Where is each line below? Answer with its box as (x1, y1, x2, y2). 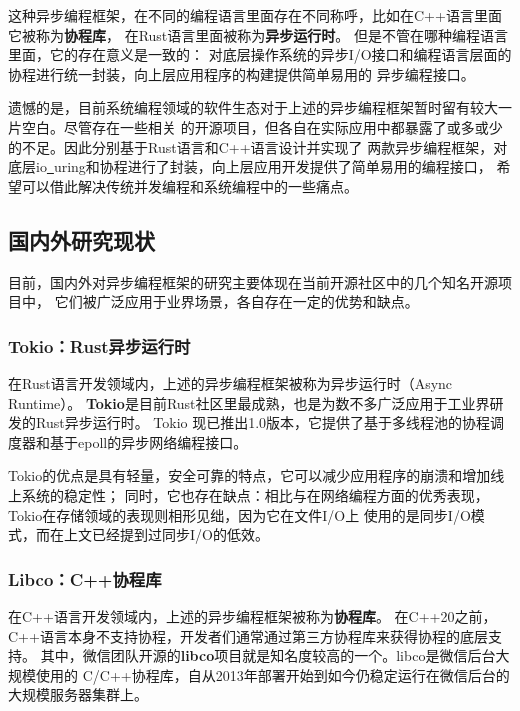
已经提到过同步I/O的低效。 (91, 524, 269, 545)
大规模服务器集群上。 (8, 684, 148, 705)
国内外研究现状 (8, 224, 155, 255)
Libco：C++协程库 (8, 566, 162, 591)
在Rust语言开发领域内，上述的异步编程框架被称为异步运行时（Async (8, 372, 453, 393)
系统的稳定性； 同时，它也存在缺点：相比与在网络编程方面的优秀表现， (21, 484, 489, 505)
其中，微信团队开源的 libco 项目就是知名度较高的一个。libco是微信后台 (40, 645, 496, 666)
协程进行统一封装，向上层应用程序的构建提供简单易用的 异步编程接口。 (8, 63, 475, 84)
